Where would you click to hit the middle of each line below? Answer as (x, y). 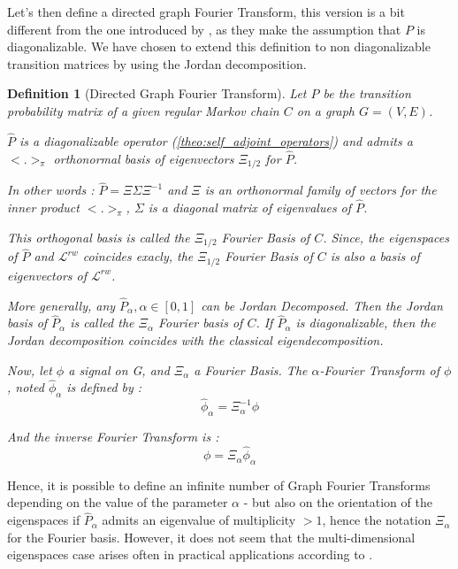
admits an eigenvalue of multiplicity (199, 520)
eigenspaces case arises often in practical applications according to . (190, 554)
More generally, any (61, 305)
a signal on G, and (119, 369)
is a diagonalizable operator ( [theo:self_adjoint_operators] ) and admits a (216, 140)
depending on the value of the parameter (118, 502)
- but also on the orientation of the (338, 502)
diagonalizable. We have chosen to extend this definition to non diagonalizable (219, 46)
